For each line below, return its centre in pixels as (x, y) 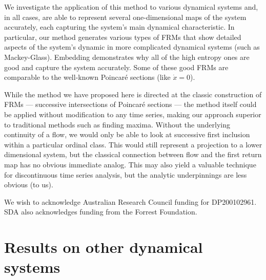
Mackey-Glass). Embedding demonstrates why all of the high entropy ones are (127, 57)
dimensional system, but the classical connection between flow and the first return (133, 154)
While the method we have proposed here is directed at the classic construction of (133, 94)
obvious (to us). (29, 185)
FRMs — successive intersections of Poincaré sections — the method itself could (130, 104)
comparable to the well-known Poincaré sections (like (87, 77)
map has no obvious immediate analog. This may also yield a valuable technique (130, 164)
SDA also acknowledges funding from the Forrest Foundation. (101, 212)
